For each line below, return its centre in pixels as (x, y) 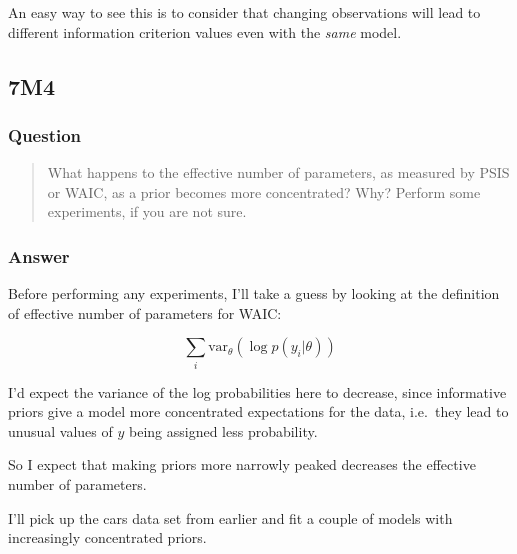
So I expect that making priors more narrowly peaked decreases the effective (242, 464)
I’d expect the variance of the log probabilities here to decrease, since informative (257, 391)
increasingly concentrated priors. (107, 537)
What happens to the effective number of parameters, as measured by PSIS (278, 172)
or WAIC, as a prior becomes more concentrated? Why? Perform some (264, 191)
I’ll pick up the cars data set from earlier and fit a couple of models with (230, 517)
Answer (39, 255)
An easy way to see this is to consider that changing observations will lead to (244, 12)
